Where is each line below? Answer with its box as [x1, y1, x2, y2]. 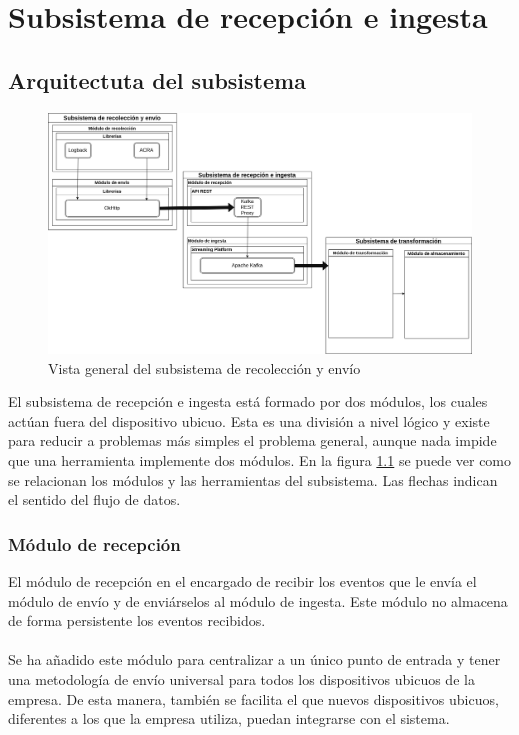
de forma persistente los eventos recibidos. [8, 610, 266, 631]
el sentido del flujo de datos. [8, 489, 181, 510]
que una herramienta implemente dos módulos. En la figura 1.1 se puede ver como [8, 449, 512, 470]
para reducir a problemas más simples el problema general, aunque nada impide [8, 430, 497, 451]
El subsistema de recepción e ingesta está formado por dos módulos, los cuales [8, 391, 488, 412]
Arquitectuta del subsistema [8, 64, 306, 95]
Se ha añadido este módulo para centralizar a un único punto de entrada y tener [8, 649, 501, 670]
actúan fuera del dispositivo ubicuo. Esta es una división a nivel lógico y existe [8, 410, 490, 431]
